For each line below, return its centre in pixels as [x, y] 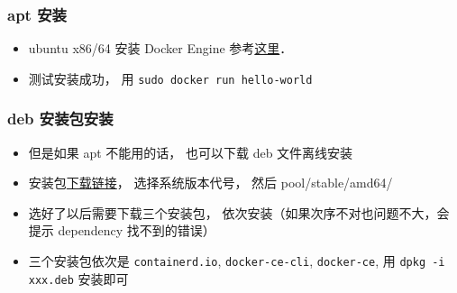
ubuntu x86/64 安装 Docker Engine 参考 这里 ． [160, 48]
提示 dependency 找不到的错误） [122, 230]
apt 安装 [37, 14]
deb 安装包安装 [60, 119]
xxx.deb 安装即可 [78, 278]
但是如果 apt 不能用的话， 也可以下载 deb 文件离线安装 [191, 152]
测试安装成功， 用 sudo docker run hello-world [170, 78]
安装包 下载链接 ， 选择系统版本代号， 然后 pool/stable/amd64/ [210, 183]
